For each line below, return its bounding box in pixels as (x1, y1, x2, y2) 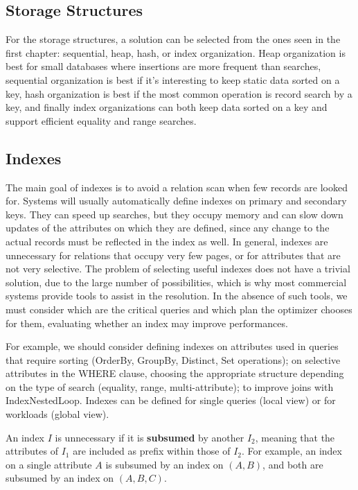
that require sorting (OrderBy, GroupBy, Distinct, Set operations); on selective (6, 352, 341, 367)
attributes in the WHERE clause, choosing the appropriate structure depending (6, 366, 344, 380)
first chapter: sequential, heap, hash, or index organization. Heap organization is (6, 45, 346, 60)
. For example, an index (242, 444, 342, 458)
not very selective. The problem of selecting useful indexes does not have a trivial (6, 261, 350, 276)
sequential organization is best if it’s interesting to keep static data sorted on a (6, 72, 340, 87)
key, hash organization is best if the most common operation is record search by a (6, 86, 352, 100)
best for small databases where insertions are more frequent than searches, (6, 59, 321, 73)
